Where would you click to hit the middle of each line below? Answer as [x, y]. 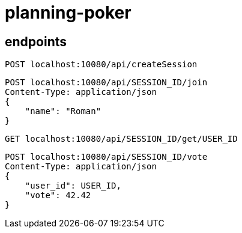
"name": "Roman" [63, 111]
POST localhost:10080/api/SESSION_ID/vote [106, 157]
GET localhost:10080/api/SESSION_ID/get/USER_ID [121, 139]
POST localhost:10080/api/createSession [101, 65]
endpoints [36, 41]
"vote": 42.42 [58, 195]
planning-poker [68, 13]
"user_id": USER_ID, [73, 186]
